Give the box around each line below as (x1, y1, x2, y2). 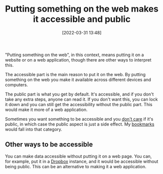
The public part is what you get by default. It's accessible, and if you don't (5, 91, 154, 97)
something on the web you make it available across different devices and (5, 77, 151, 82)
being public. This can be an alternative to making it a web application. (5, 163, 147, 169)
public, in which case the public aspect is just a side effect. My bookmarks (5, 121, 155, 127)
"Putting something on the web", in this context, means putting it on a (5, 52, 145, 58)
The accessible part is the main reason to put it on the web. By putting (5, 71, 146, 77)
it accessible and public (33, 14, 131, 25)
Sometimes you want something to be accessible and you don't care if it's (5, 116, 153, 122)
